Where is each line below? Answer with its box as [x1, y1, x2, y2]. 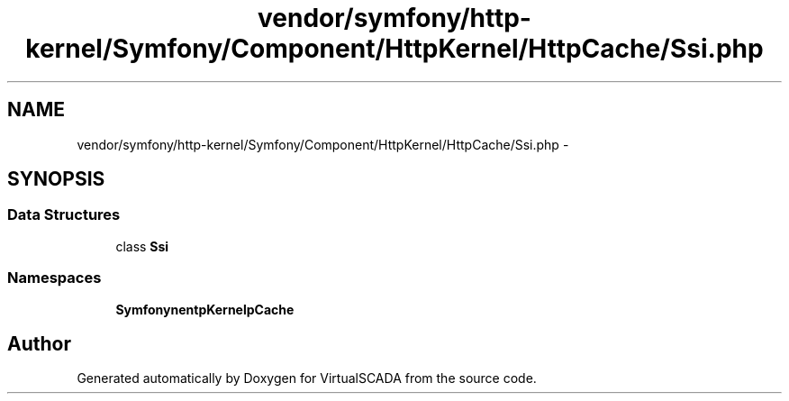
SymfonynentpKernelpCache [115, 301, 295, 317]
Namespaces [7, 269, 102, 287]
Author [7, 332, 71, 355]
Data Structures [7, 205, 121, 224]
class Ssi [115, 238, 169, 254]
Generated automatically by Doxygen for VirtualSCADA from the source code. [77, 370, 537, 387]
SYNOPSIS [7, 168, 105, 191]
